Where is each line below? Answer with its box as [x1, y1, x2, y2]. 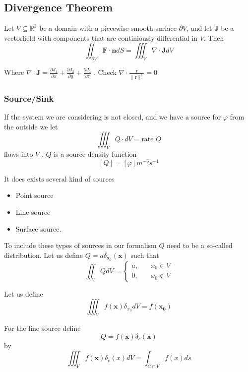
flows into [4, 149, 33, 159]
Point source [15, 190, 54, 200]
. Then [203, 32, 224, 43]
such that [130, 249, 159, 260]
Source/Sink [4, 92, 54, 104]
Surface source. [15, 223, 62, 234]
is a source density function [54, 149, 137, 159]
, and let [186, 23, 212, 33]
